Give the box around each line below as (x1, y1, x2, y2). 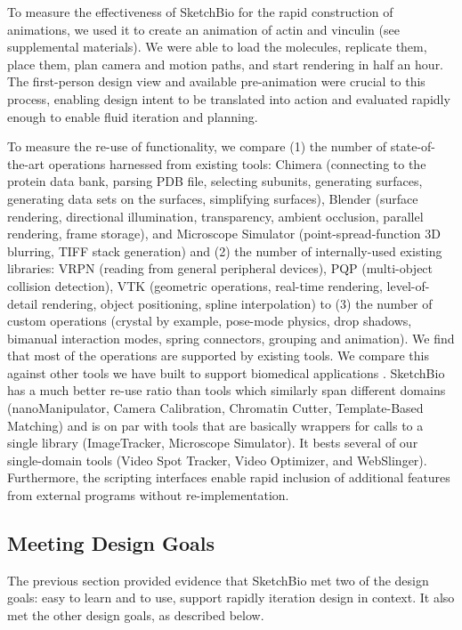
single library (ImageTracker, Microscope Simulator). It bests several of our (7, 433, 418, 452)
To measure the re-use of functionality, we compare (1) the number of (7, 137, 387, 156)
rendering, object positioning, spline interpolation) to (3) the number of (41, 294, 433, 312)
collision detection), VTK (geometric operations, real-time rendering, (7, 276, 383, 295)
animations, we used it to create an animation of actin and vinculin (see (7, 20, 400, 38)
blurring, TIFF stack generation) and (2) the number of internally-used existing (7, 241, 442, 260)
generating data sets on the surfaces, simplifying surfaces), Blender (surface (7, 189, 418, 207)
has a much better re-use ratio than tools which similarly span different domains (7, 381, 446, 400)
